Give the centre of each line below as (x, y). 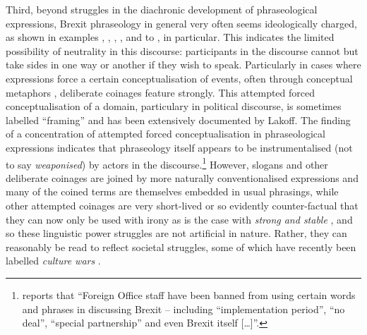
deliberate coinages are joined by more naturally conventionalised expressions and (182, 177)
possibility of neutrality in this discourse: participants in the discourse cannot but (182, 50)
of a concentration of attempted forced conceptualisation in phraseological (166, 134)
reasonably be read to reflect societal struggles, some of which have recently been (181, 246)
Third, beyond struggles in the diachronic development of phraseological (162, 9)
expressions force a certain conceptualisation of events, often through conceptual (179, 78)
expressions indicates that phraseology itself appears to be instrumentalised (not (179, 147)
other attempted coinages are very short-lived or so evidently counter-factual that (182, 205)
